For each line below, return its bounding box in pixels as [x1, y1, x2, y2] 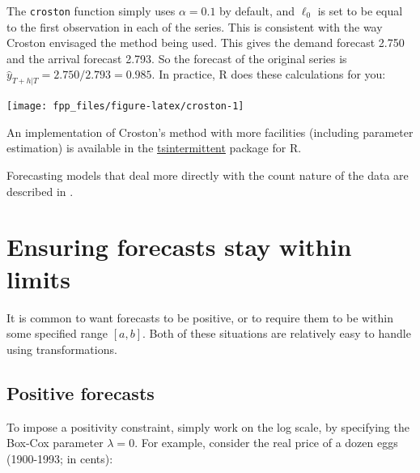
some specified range [6, 325, 108, 342]
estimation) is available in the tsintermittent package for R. [6, 139, 302, 156]
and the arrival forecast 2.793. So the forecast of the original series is [6, 49, 347, 66]
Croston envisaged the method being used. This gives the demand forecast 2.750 [6, 34, 405, 51]
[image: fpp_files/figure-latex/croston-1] [6, 100, 244, 113]
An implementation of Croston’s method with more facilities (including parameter [6, 123, 414, 140]
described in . [6, 182, 74, 199]
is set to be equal [317, 2, 403, 19]
